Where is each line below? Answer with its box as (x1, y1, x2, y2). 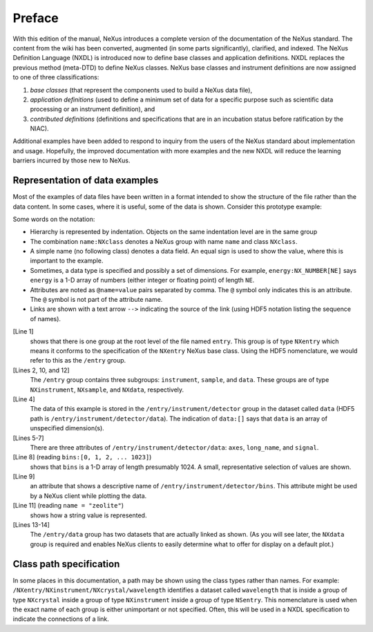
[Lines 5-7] (12, 434, 44, 442)
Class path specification (12, 558, 120, 570)
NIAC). (30, 124, 49, 133)
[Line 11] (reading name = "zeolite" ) (12, 501, 124, 510)
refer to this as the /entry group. (30, 356, 126, 365)
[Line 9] (12, 472, 35, 481)
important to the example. (30, 256, 104, 265)
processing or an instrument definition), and (30, 105, 155, 113)
